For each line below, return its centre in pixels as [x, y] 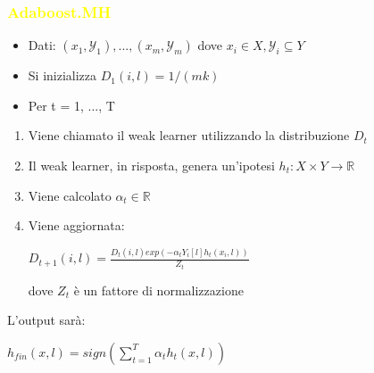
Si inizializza [62, 75]
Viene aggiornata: [76, 225]
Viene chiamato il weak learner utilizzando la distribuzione [189, 135]
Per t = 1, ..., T [71, 105]
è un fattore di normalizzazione [158, 290]
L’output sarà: [46, 320]
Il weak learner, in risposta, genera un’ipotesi [151, 165]
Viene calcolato [70, 195]
